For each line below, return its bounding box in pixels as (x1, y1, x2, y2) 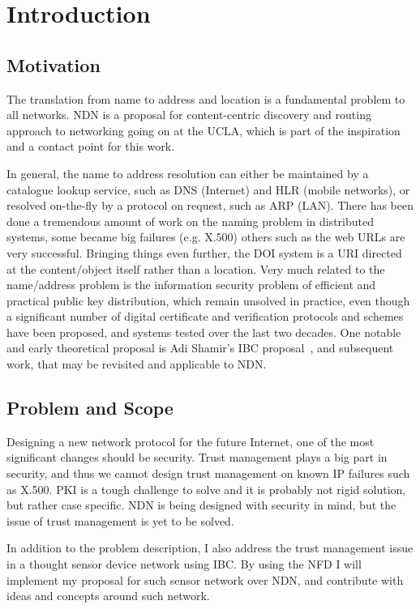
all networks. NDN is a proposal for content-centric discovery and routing (6, 106, 371, 123)
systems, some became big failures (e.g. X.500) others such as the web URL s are (6, 228, 405, 245)
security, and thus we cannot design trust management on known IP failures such (6, 465, 410, 482)
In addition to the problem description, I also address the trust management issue (6, 539, 414, 556)
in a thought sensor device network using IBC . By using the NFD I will (6, 556, 362, 573)
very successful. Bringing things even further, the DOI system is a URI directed (6, 244, 402, 261)
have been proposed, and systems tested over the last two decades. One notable (6, 323, 401, 340)
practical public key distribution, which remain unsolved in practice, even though (6, 292, 410, 309)
